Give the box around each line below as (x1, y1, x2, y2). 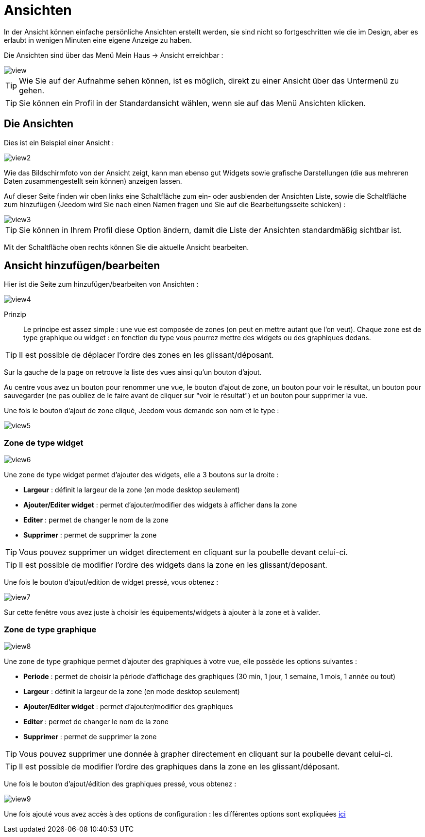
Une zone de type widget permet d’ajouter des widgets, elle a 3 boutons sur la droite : (4, 471, 279, 479)
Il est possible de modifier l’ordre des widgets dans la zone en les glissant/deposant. (19, 560, 327, 570)
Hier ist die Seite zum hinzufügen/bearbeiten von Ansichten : (4, 280, 199, 289)
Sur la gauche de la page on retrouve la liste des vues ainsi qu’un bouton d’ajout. (4, 368, 262, 377)
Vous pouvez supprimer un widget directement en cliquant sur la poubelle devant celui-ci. (19, 547, 348, 558)
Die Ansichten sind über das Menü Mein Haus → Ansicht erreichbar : (4, 51, 223, 59)
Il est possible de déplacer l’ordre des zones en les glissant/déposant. (19, 350, 274, 360)
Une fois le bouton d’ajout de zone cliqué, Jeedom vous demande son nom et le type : (4, 406, 279, 415)
